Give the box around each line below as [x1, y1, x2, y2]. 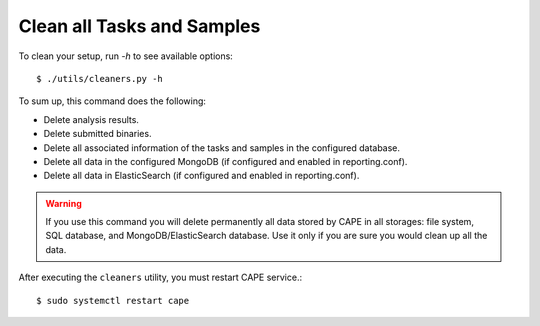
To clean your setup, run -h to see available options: [18, 50, 234, 62]
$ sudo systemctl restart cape [36, 295, 190, 306]
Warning [45, 197, 82, 209]
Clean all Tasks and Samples [18, 15, 261, 37]
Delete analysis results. [43, 113, 140, 125]
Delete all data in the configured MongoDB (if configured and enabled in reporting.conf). [43, 155, 408, 167]
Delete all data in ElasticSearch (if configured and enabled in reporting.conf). [43, 170, 360, 182]
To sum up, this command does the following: [18, 95, 207, 107]
